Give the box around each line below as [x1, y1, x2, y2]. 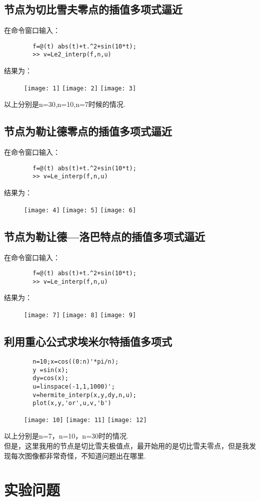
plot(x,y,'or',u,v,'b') [32, 400, 111, 407]
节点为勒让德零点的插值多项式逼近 [4, 123, 172, 139]
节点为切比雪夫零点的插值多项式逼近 [4, 1, 182, 17]
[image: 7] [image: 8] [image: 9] [24, 312, 136, 319]
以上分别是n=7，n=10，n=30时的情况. [4, 431, 128, 441]
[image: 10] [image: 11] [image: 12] [24, 416, 147, 424]
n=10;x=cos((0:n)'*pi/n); [32, 358, 119, 365]
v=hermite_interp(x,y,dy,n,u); [32, 391, 136, 399]
